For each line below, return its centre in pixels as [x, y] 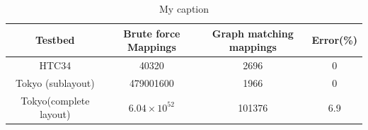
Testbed [55, 40]
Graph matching [253, 33]
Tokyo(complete [55, 100]
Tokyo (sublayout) [55, 82]
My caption [184, 8]
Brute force [152, 33]
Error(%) [334, 40]
